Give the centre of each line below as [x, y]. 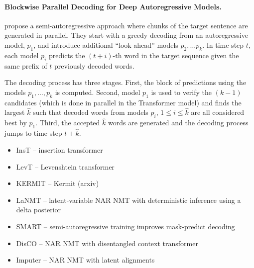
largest [15, 112]
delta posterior [39, 210]
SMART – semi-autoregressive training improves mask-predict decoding [126, 226]
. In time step [223, 45]
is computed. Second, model [98, 92]
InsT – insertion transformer [60, 150]
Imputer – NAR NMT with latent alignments [85, 260]
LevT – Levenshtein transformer [65, 166]
